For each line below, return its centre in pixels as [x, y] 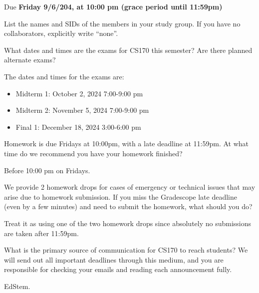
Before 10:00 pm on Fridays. [47, 170]
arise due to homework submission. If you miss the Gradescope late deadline [121, 196]
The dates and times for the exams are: [64, 76]
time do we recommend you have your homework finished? [93, 153]
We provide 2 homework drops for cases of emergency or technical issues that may [130, 187]
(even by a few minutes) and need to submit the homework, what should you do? [128, 206]
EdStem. [17, 286]
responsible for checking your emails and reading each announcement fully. [118, 269]
